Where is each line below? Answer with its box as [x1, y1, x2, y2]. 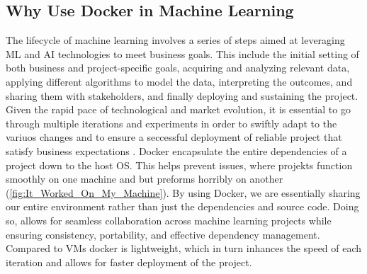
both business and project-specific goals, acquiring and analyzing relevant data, [6, 60, 350, 75]
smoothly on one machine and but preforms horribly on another [6, 171, 283, 186]
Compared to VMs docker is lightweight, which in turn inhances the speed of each [6, 241, 362, 256]
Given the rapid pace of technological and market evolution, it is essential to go [6, 102, 351, 117]
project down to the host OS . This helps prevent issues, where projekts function [6, 157, 353, 172]
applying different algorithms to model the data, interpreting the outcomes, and [6, 74, 353, 89]
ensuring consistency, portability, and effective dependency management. [6, 227, 320, 241]
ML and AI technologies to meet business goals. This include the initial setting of [6, 46, 359, 61]
